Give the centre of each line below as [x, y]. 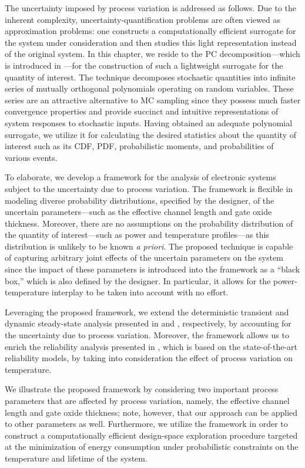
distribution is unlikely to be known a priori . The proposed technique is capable [149, 246]
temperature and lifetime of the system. [76, 458]
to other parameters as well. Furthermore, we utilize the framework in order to [146, 424]
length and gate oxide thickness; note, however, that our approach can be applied [151, 412]
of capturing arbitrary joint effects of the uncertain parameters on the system [144, 257]
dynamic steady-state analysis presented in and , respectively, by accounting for [148, 323]
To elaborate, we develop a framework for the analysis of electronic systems [140, 177]
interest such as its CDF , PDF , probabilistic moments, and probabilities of [139, 146]
